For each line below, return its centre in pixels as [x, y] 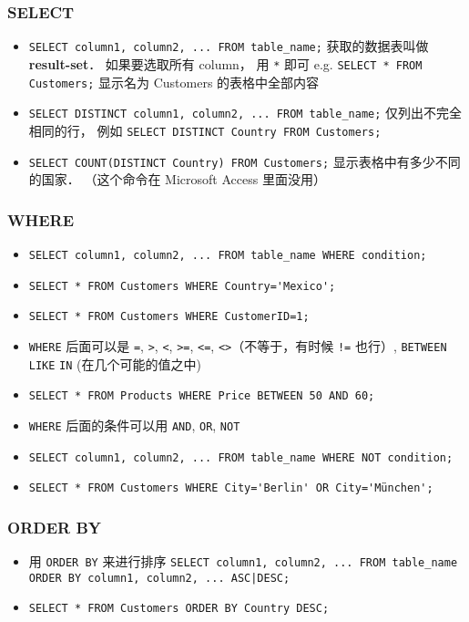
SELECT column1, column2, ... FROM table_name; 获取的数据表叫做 [229, 46]
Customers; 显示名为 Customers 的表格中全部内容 [174, 82]
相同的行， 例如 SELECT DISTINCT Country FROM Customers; [205, 130]
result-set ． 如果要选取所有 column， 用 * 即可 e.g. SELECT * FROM [225, 63]
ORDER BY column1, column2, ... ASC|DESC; [159, 578]
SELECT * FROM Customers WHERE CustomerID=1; [169, 317]
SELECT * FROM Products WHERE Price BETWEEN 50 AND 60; [202, 396]
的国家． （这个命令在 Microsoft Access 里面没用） [177, 179]
